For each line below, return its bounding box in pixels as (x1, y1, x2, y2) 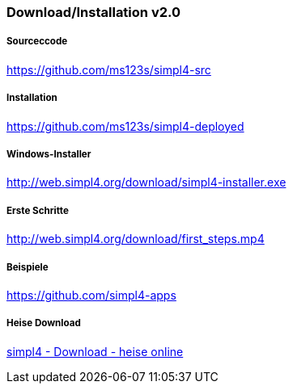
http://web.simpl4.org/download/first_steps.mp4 (6, 232, 265, 246)
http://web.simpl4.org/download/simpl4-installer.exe (6, 175, 287, 190)
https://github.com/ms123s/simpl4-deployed (6, 119, 244, 133)
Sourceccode (6, 36, 68, 48)
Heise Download (6, 317, 81, 329)
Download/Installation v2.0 (6, 4, 181, 20)
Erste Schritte (6, 204, 69, 216)
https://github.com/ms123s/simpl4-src (6, 62, 211, 77)
